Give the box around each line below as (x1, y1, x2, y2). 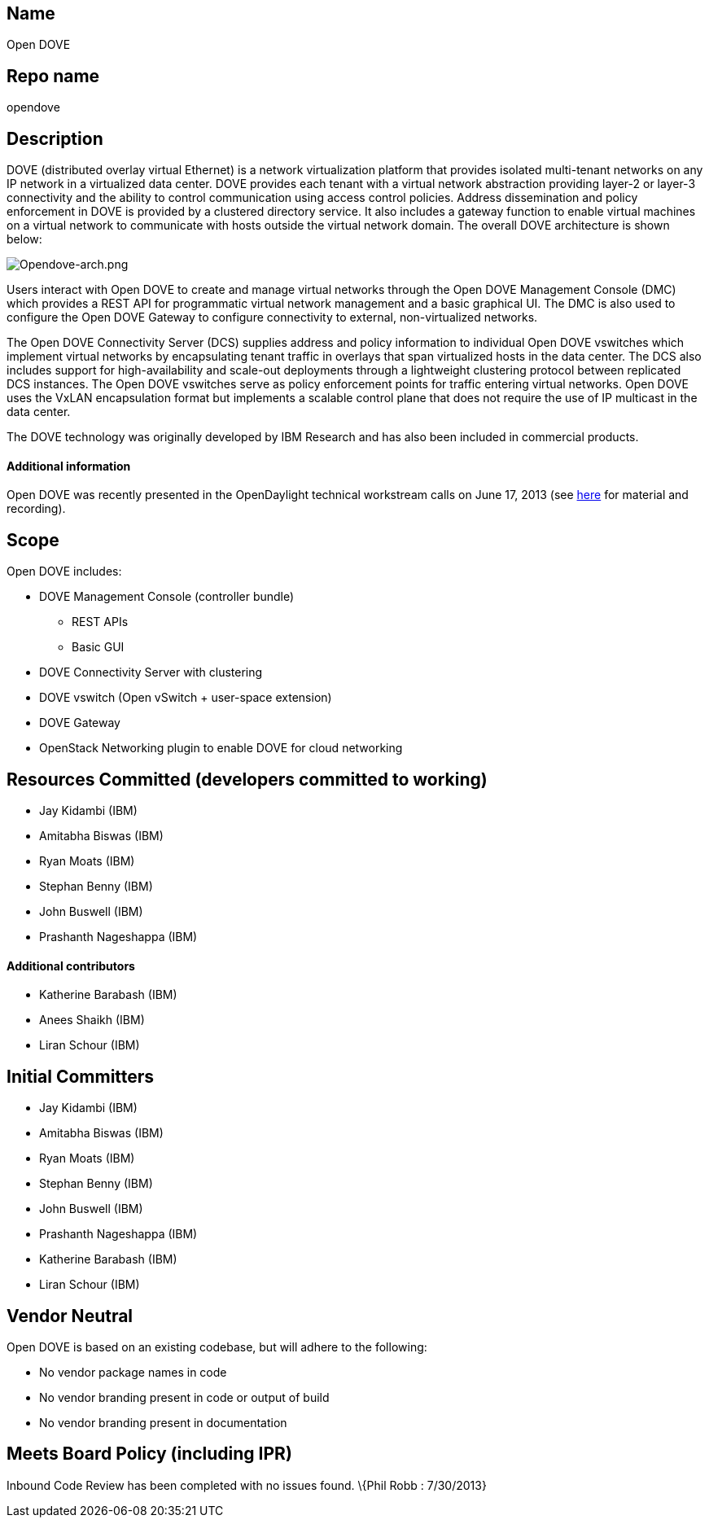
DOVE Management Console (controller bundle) (39, 589, 295, 604)
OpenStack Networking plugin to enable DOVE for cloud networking (39, 741, 403, 755)
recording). (7, 501, 66, 516)
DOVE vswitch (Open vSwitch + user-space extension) (39, 690, 332, 705)
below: (7, 232, 42, 247)
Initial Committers (7, 1066, 155, 1087)
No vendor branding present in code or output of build (39, 1390, 330, 1404)
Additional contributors (7, 958, 135, 973)
